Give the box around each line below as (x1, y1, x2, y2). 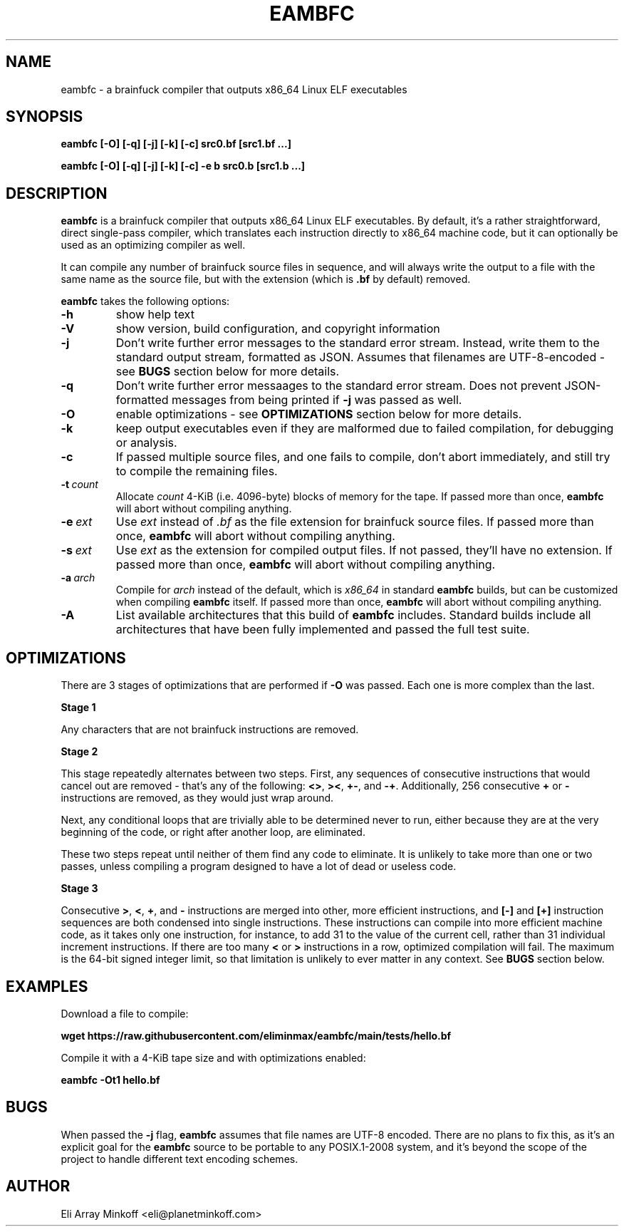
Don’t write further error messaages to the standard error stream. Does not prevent (115, 378, 561, 393)
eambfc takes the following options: (61, 295, 230, 308)
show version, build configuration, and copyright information (115, 321, 440, 336)
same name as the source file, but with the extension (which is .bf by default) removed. (61, 273, 471, 286)
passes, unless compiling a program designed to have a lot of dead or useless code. (61, 860, 457, 873)
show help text (115, 307, 194, 322)
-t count (61, 478, 98, 491)
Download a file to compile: (61, 1007, 189, 1020)
